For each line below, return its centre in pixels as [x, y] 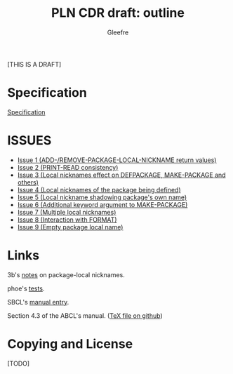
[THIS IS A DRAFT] [34, 64]
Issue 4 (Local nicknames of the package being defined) [99, 189]
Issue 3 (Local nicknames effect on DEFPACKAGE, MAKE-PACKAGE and [121, 175]
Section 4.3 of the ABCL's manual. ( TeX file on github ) [85, 315]
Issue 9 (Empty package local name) [70, 227]
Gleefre [118, 32]
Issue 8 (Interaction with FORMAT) [67, 220]
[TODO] [19, 363]
